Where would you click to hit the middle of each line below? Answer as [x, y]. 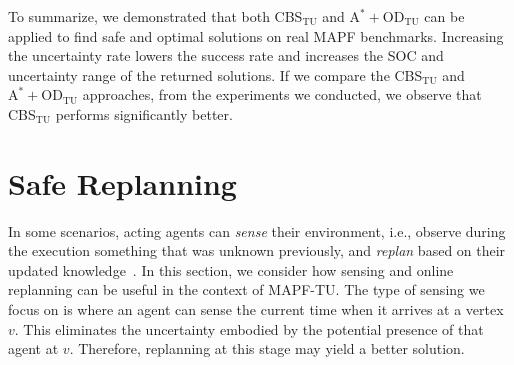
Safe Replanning [122, 182]
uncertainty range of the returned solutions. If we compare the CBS [215, 74]
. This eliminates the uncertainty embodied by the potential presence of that [249, 328]
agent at [33, 348]
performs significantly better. [144, 113]
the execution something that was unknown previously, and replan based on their [257, 250]
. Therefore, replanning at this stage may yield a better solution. [267, 348]
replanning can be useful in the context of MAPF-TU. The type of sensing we [246, 289]
